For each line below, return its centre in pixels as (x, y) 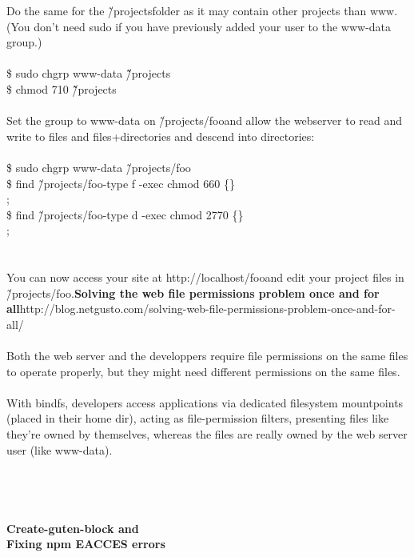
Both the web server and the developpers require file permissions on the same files (207, 356)
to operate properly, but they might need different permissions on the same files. (203, 371)
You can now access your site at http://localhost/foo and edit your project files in (205, 277)
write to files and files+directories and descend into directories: (161, 136)
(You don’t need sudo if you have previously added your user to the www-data (199, 26)
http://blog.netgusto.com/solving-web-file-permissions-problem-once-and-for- (207, 309)
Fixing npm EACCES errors (86, 544)
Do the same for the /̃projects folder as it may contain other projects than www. (202, 10)
